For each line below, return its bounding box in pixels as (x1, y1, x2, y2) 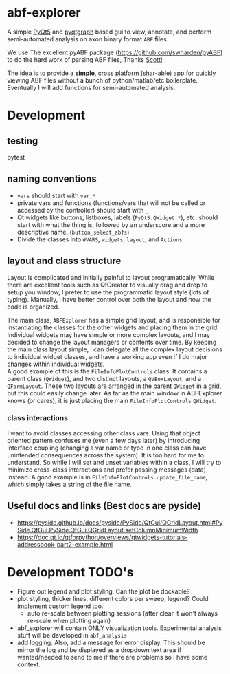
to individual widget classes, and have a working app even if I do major (7, 352, 208, 360)
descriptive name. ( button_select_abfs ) (16, 228, 130, 236)
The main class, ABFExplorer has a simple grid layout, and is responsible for (7, 316, 221, 324)
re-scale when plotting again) (27, 616, 111, 624)
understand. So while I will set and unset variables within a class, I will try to (7, 458, 222, 466)
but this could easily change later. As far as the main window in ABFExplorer (7, 389, 222, 397)
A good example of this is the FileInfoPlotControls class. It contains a (7, 367, 207, 376)
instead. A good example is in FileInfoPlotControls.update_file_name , (7, 472, 208, 481)
